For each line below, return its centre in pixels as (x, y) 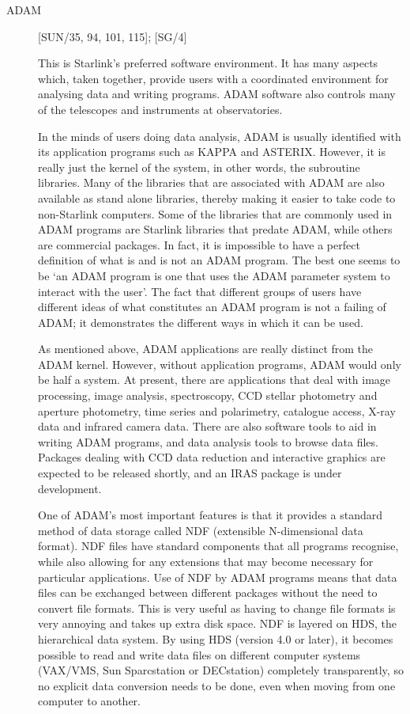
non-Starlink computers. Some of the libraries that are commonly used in (215, 213)
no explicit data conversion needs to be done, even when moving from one (217, 685)
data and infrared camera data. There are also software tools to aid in (207, 426)
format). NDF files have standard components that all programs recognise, (218, 546)
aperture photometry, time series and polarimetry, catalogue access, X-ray (217, 410)
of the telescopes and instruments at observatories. (160, 109)
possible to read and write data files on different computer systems (199, 654)
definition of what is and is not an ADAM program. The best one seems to (219, 260)
